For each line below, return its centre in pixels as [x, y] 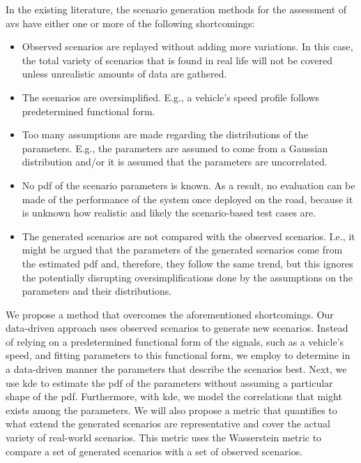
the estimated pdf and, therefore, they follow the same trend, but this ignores [187, 263]
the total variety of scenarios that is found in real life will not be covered [177, 60]
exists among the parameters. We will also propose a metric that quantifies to [171, 410]
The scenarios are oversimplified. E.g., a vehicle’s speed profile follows [171, 97]
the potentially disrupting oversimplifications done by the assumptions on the [187, 277]
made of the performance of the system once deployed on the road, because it [187, 199]
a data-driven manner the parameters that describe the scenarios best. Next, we [176, 369]
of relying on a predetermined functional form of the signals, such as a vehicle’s [175, 341]
